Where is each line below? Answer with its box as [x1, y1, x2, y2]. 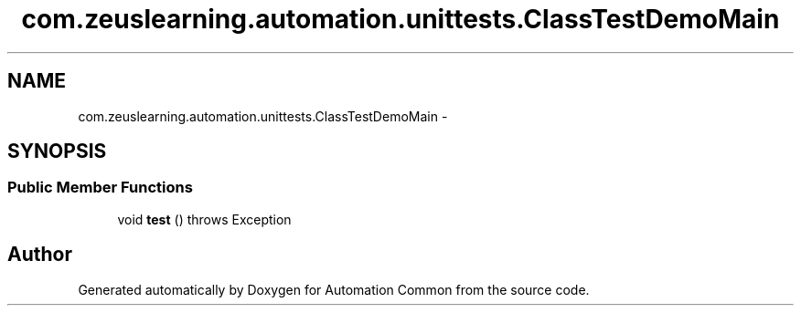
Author [7, 243, 72, 266]
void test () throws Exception [117, 211, 292, 227]
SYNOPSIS [7, 140, 107, 163]
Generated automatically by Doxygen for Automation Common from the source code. [78, 281, 590, 297]
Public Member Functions [7, 178, 193, 197]
